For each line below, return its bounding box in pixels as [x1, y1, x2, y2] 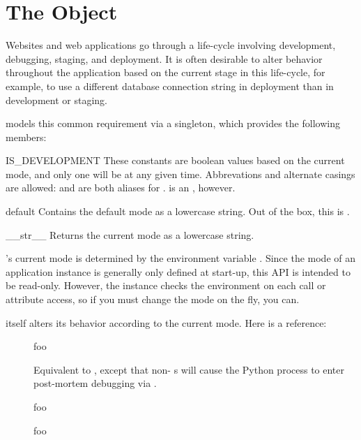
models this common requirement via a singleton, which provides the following [6, 116, 340, 131]
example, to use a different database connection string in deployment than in [6, 78, 334, 93]
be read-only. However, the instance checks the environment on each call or [6, 278, 326, 293]
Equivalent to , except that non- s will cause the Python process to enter [33, 362, 345, 376]
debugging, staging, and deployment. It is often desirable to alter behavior [6, 51, 323, 66]
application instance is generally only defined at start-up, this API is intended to [6, 264, 351, 279]
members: [6, 129, 47, 144]
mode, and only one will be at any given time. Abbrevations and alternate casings [6, 166, 355, 181]
